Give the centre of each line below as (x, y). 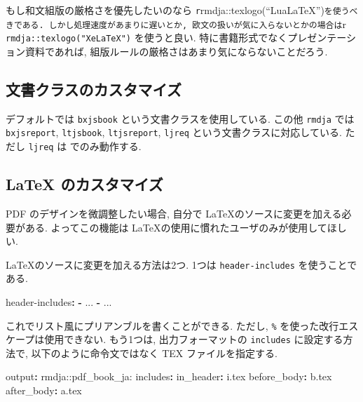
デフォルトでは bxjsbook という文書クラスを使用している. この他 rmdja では (180, 118)
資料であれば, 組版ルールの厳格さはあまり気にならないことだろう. (176, 51)
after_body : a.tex (44, 390)
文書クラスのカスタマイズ (94, 89)
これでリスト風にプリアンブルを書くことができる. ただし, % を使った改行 (172, 325)
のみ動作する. (110, 146)
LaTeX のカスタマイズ (84, 184)
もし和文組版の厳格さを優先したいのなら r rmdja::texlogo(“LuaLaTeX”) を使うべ (182, 10)
